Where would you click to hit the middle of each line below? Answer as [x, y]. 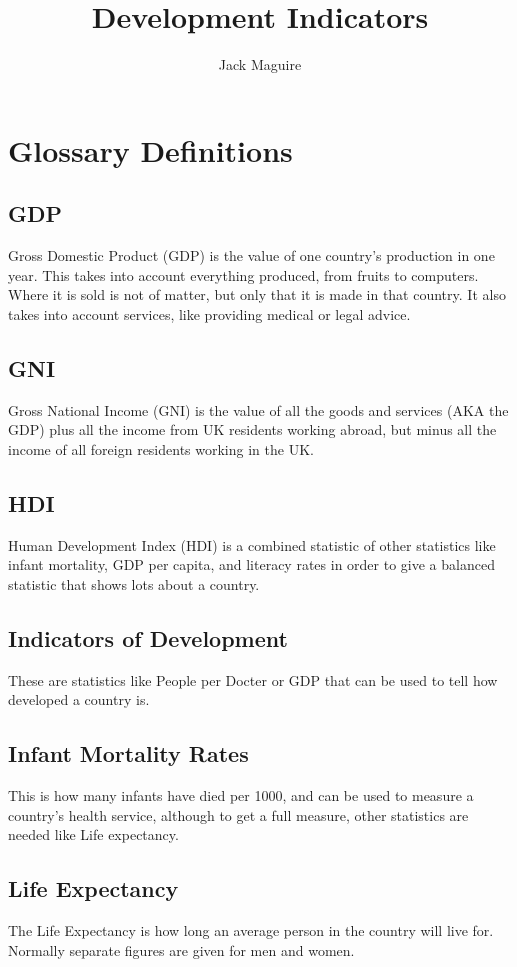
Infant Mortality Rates [128, 753]
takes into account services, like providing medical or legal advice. [209, 313]
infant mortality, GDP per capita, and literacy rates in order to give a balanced [251, 564]
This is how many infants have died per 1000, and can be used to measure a [241, 795]
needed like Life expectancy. [93, 834]
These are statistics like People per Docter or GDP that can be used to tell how [253, 679]
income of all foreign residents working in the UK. [161, 448]
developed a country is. [79, 699]
